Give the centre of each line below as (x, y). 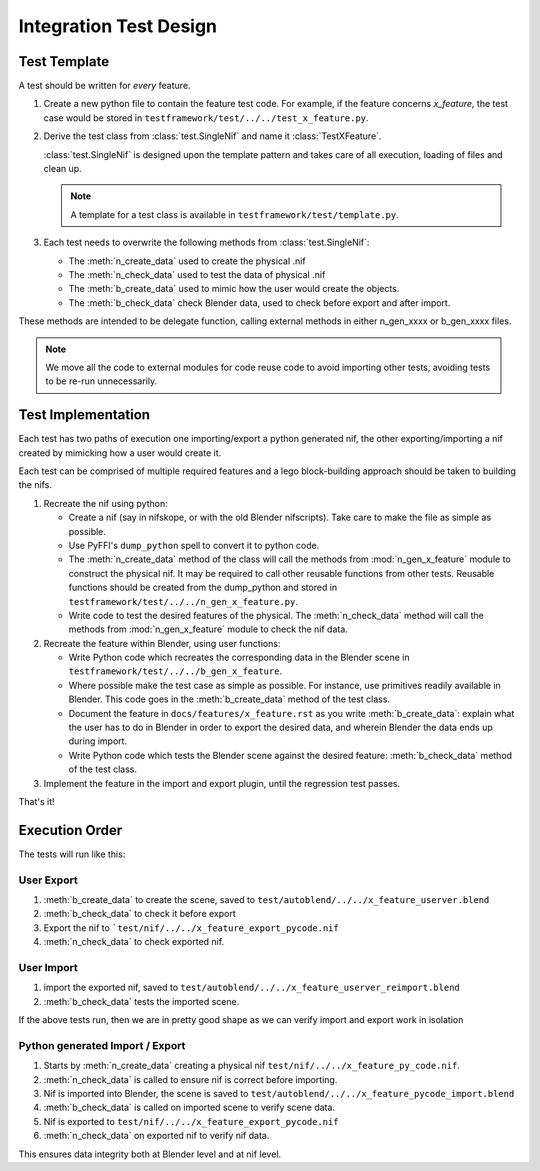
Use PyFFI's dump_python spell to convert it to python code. (194, 545)
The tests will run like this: (72, 854)
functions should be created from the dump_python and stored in (203, 587)
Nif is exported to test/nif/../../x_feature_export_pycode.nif (191, 1121)
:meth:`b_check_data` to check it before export (140, 914)
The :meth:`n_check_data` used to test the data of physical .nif (197, 274)
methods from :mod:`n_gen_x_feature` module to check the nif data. (208, 629)
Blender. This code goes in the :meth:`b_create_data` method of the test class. (229, 699)
